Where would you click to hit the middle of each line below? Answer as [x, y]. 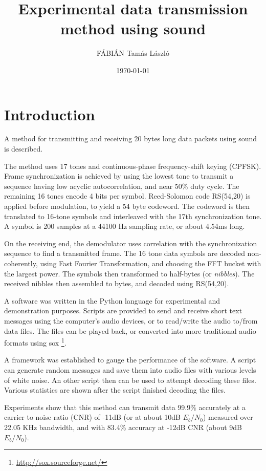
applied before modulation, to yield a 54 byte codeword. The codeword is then [127, 206]
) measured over [228, 417]
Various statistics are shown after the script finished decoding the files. [115, 390]
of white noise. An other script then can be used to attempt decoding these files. [130, 380]
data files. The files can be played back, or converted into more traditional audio [130, 330]
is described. [24, 149]
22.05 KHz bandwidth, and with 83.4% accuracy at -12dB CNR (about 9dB [123, 427]
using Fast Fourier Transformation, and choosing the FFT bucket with [151, 263]
